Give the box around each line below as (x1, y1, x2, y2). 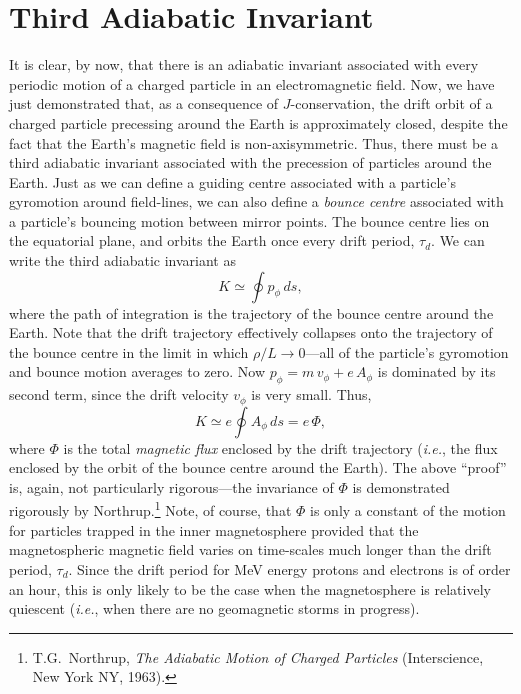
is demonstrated (352, 476, 450, 497)
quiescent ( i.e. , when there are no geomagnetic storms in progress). (9, 598, 420, 619)
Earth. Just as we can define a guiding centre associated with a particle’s (9, 171, 456, 192)
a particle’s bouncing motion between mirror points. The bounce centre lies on (9, 210, 490, 231)
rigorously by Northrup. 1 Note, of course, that (9, 497, 292, 521)
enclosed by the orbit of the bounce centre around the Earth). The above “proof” (9, 457, 507, 478)
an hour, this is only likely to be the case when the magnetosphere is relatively (9, 578, 491, 599)
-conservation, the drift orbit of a (290, 93, 493, 114)
